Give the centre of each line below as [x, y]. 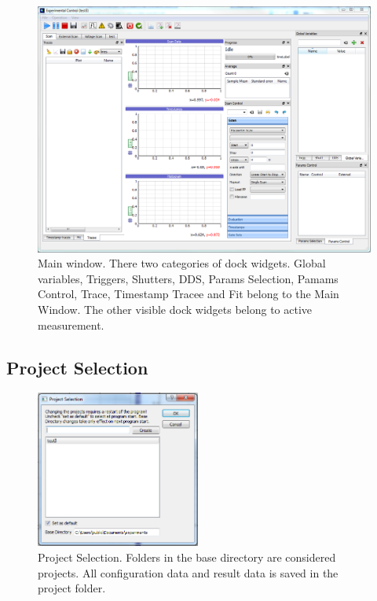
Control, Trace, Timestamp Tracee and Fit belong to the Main [188, 294]
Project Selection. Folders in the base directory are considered [187, 557]
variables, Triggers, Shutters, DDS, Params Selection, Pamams [188, 278]
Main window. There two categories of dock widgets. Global [182, 263]
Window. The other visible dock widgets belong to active [175, 309]
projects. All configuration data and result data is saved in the [188, 572]
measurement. [71, 324]
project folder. [72, 588]
